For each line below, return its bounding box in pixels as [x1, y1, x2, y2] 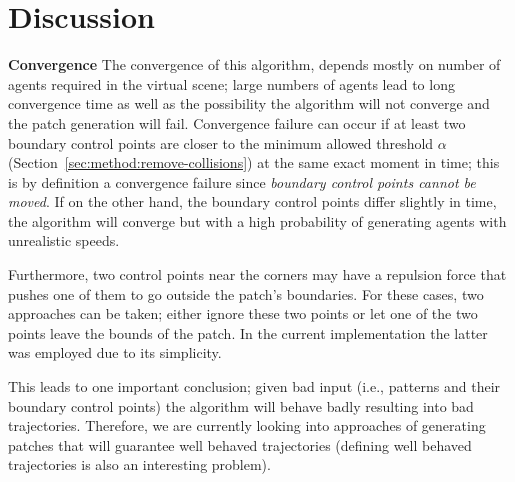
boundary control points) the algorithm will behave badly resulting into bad [8, 395, 474, 416]
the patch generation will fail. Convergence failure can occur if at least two [8, 112, 466, 133]
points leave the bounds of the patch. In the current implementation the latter [8, 322, 488, 343]
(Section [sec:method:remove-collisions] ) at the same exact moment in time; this [8, 152, 500, 173]
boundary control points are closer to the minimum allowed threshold [8, 132, 434, 153]
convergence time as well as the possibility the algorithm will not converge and [8, 93, 490, 114]
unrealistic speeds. [8, 230, 120, 251]
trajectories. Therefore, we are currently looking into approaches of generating [8, 415, 486, 436]
